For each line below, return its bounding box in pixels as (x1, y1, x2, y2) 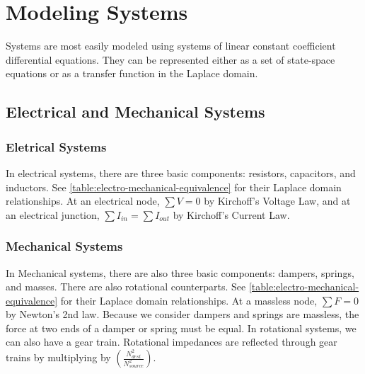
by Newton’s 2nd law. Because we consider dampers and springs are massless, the (6, 307, 359, 322)
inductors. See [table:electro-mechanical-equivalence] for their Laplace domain (6, 179, 342, 194)
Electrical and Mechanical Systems (6, 101, 265, 123)
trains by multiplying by (6, 350, 111, 365)
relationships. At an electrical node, (6, 193, 160, 208)
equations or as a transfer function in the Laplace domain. (6, 66, 258, 81)
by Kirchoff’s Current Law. (173, 207, 290, 222)
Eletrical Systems (6, 137, 107, 155)
